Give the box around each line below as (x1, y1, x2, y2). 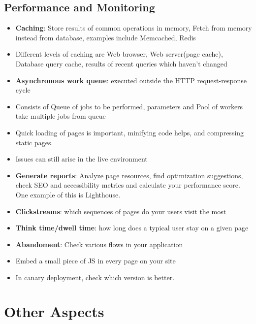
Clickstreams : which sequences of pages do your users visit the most (15, 206, 226, 216)
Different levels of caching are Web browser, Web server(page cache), (15, 49, 223, 59)
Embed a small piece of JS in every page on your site (15, 256, 176, 266)
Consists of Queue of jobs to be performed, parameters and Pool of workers (15, 101, 243, 111)
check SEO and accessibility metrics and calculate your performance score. (15, 180, 240, 190)
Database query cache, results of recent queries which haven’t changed (15, 58, 227, 68)
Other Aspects (4, 301, 104, 321)
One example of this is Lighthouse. (15, 189, 121, 199)
